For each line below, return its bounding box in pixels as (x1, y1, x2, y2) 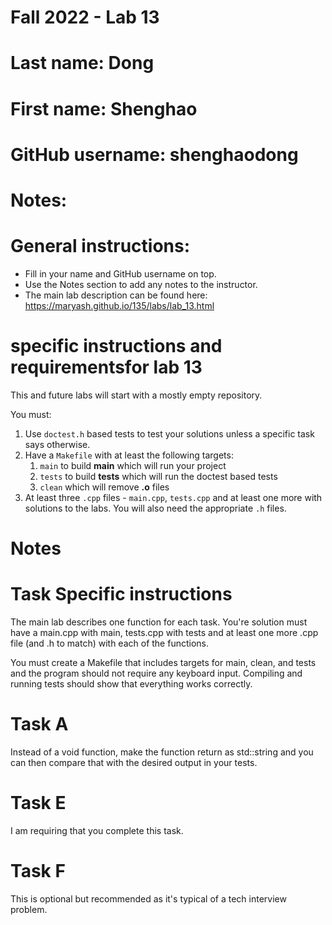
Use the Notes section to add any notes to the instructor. (24, 278, 258, 290)
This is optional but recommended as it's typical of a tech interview (10, 892, 287, 905)
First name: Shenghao (10, 97, 198, 120)
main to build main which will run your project (39, 459, 227, 471)
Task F (10, 860, 66, 882)
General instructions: (10, 235, 191, 258)
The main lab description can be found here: (24, 289, 208, 301)
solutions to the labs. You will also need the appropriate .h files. (24, 502, 287, 514)
